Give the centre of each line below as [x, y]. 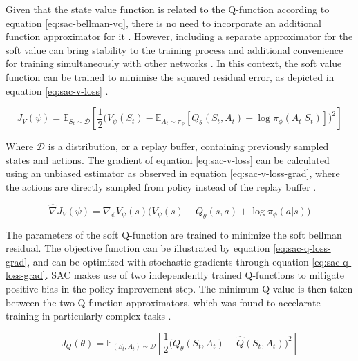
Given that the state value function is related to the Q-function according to [168, 9]
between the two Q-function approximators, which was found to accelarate [163, 302]
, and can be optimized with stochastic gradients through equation [168, 261]
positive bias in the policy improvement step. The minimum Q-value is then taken [179, 288]
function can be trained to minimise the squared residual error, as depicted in [170, 76]
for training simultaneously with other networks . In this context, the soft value [174, 63]
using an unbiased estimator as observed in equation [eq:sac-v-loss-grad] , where [173, 173]
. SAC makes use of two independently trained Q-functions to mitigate [195, 275]
